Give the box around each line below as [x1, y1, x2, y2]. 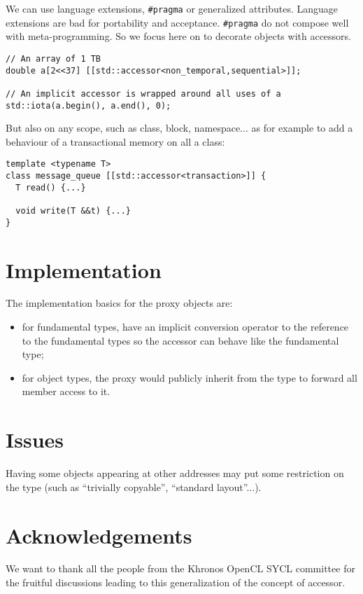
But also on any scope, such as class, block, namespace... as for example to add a [6, 120, 353, 135]
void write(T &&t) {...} [15, 206, 131, 216]
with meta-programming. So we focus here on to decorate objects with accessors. [6, 29, 352, 43]
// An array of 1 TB [6, 53, 101, 64]
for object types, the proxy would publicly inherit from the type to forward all [22, 370, 357, 385]
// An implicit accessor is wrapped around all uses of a [6, 88, 281, 99]
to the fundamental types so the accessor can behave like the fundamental [22, 333, 339, 347]
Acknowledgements [6, 520, 192, 549]
